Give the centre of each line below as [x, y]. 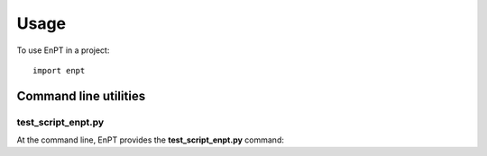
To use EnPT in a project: [63, 50]
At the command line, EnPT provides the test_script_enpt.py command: [150, 140]
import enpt [59, 70]
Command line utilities [81, 95]
